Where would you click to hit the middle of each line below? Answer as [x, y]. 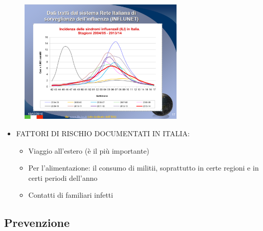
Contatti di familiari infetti [71, 195]
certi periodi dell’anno [63, 177]
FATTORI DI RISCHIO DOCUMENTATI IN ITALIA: [103, 133]
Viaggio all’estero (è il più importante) [89, 150]
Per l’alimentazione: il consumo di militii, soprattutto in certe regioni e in [144, 168]
